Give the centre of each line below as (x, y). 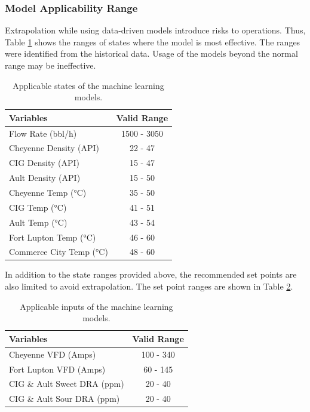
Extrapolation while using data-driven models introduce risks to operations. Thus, (155, 30)
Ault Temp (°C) (38, 222)
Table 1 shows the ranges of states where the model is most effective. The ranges (153, 41)
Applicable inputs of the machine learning (96, 306)
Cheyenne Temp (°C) (48, 192)
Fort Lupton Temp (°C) (53, 237)
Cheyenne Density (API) (54, 148)
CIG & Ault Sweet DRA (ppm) (67, 384)
